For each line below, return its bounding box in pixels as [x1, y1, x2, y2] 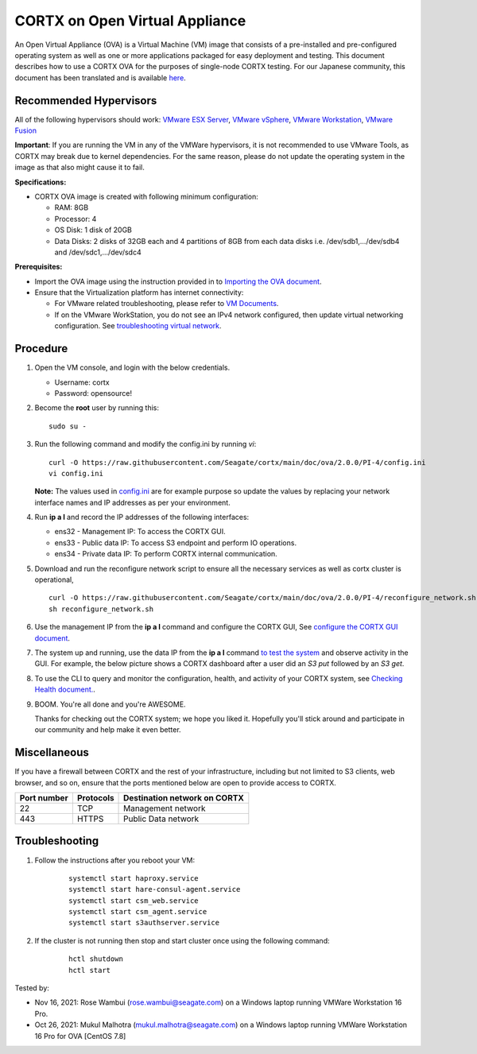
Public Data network [123, 813, 200, 824]
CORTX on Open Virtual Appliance [14, 12, 246, 29]
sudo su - [48, 421, 87, 431]
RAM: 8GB [54, 203, 89, 212]
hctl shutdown [68, 955, 123, 963]
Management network [123, 803, 206, 814]
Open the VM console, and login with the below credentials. [34, 362, 231, 373]
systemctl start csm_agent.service [68, 907, 207, 916]
